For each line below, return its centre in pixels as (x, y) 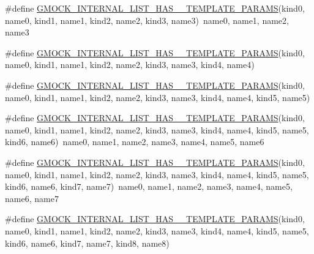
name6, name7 (32, 198)
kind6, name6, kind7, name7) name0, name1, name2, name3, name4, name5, (149, 186)
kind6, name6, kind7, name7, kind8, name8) (87, 243)
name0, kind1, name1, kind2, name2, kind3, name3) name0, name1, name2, (147, 20)
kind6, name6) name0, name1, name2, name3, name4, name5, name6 (135, 142)
